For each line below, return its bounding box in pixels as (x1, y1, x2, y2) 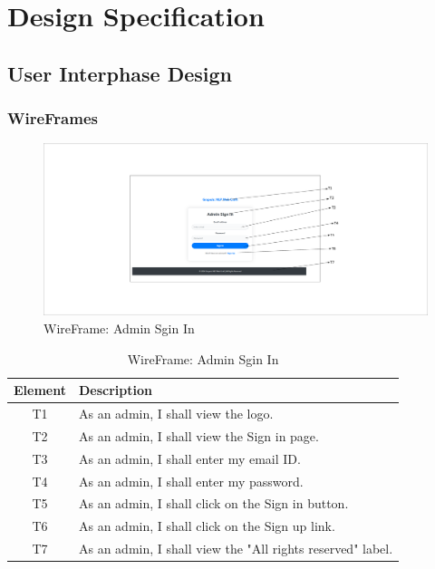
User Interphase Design (7, 59, 233, 87)
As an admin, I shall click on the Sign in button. (78, 494, 349, 513)
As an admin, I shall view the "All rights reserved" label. (78, 539, 393, 558)
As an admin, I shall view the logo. (78, 404, 274, 423)
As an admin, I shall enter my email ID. (78, 448, 301, 468)
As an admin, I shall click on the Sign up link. (78, 516, 335, 535)
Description (78, 381, 152, 400)
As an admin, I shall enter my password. (78, 471, 304, 490)
